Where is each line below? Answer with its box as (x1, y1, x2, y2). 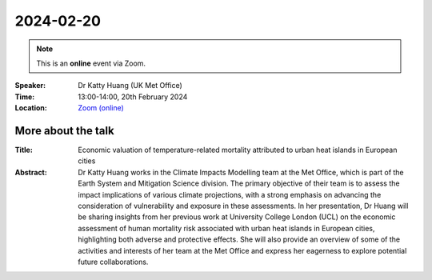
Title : (14, 145, 34, 155)
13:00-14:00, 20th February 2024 (78, 92, 188, 102)
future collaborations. (78, 257, 149, 266)
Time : (14, 92, 35, 102)
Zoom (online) (78, 103, 124, 113)
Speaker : (14, 81, 46, 90)
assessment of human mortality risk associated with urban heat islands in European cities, (78, 223, 375, 233)
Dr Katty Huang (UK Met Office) (78, 81, 183, 90)
